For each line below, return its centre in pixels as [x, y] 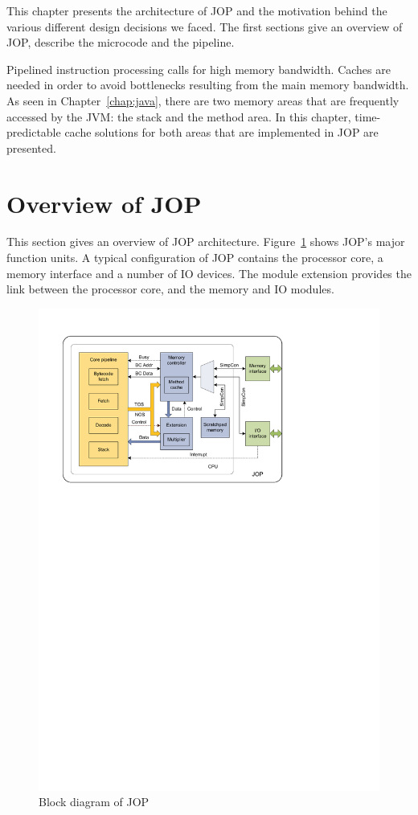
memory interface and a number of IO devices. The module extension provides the [209, 273]
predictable [34, 132]
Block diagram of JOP [94, 802]
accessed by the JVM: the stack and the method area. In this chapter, [179, 116]
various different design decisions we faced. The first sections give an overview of [205, 26]
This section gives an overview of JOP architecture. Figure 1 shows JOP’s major [206, 242]
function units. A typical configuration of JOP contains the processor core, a [195, 258]
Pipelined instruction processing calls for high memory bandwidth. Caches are [199, 69]
